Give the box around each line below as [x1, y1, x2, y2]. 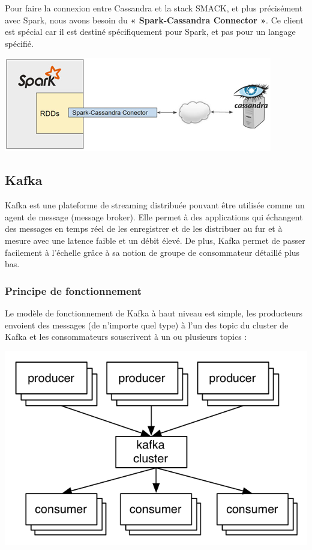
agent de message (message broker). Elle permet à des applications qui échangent [5, 210, 303, 223]
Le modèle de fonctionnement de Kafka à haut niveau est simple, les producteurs [5, 306, 303, 319]
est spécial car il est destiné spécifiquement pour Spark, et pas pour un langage [5, 25, 296, 38]
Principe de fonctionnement [5, 283, 142, 298]
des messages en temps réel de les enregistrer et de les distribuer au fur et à [5, 222, 283, 235]
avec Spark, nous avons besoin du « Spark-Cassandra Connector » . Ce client [5, 13, 304, 26]
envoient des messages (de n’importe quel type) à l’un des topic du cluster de [5, 318, 289, 331]
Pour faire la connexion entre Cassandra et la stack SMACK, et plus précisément [5, 2, 303, 14]
